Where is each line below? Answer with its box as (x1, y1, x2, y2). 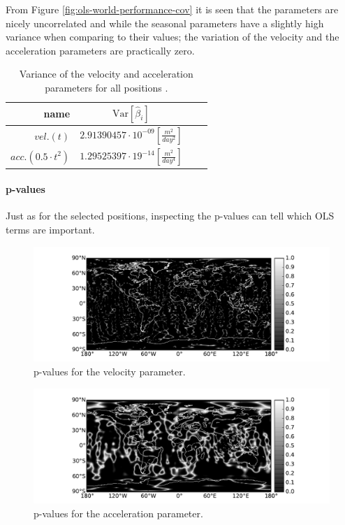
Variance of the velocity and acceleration (19, 66, 193, 81)
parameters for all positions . (45, 80, 168, 94)
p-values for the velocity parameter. (34, 364, 186, 378)
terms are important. (6, 222, 95, 236)
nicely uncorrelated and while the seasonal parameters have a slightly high (6, 15, 324, 30)
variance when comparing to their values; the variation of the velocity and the (6, 29, 339, 44)
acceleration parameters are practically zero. (6, 43, 195, 57)
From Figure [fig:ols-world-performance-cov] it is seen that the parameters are (6, 2, 339, 16)
